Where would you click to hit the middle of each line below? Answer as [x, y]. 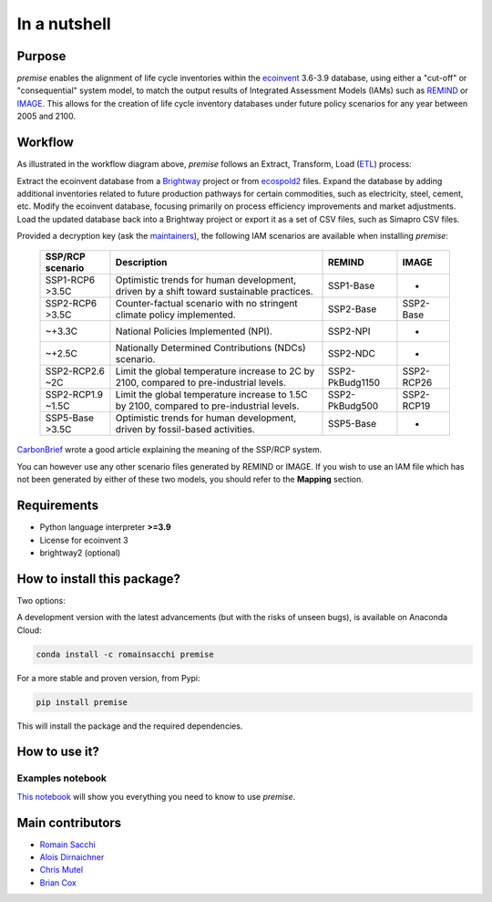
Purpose [41, 56]
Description [141, 263]
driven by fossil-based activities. [185, 430]
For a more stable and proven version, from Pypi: [108, 678]
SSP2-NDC [352, 354]
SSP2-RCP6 [71, 304]
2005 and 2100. [46, 116]
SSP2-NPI [349, 331]
